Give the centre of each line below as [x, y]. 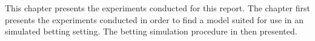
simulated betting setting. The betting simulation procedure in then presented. [151, 31]
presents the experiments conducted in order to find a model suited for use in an [154, 19]
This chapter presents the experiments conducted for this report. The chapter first [157, 8]
